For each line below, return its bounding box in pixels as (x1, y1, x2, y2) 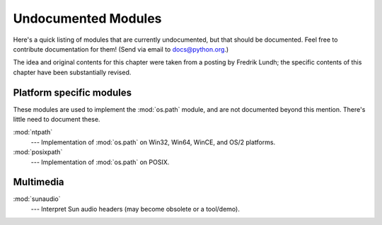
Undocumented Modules (13, 11, 162, 26)
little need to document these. (13, 115, 100, 124)
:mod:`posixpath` (13, 148, 63, 156)
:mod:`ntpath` (13, 128, 53, 137)
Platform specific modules (13, 86, 132, 98)
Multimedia (13, 176, 64, 188)
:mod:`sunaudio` (13, 195, 61, 203)
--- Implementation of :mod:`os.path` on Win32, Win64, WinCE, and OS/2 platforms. (30, 138, 276, 146)
